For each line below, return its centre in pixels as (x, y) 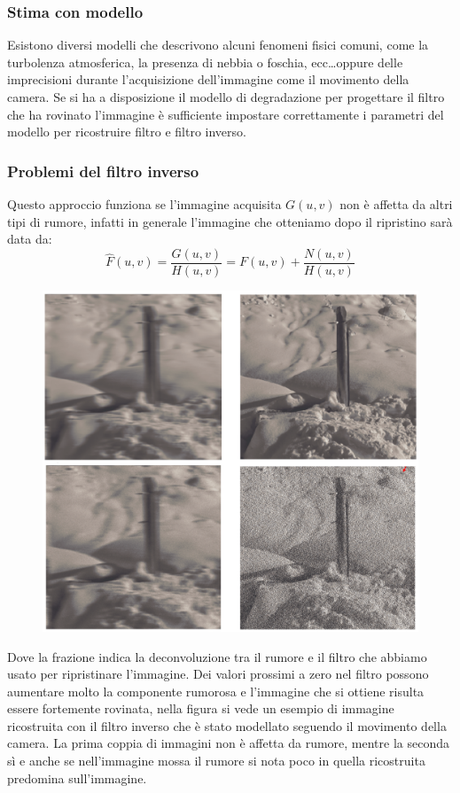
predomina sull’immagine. (77, 777)
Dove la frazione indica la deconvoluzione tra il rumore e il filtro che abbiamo (217, 656)
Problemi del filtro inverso (103, 171)
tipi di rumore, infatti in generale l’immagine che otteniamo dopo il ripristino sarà (230, 221)
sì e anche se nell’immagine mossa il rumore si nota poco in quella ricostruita (216, 761)
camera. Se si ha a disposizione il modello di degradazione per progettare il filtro (226, 97)
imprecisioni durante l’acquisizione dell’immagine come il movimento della (208, 79)
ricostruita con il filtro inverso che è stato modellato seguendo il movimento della (227, 725)
